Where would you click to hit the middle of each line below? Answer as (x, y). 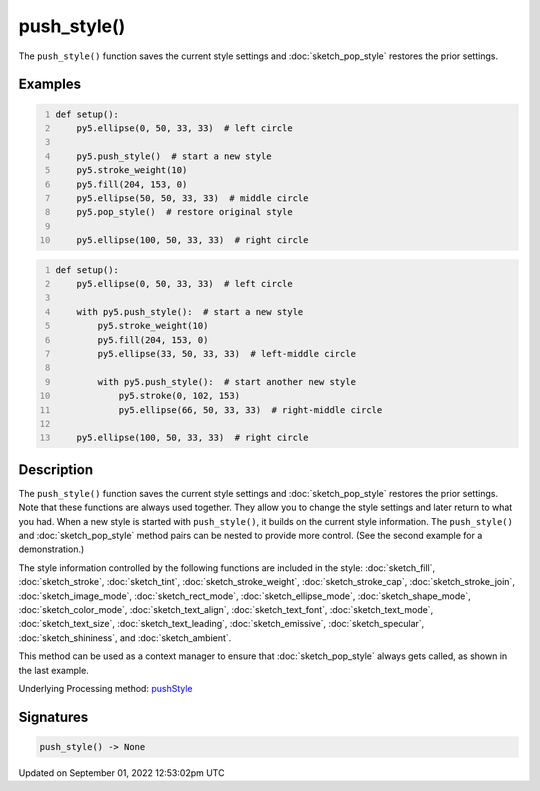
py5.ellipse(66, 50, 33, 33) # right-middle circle (250, 409)
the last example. (53, 670)
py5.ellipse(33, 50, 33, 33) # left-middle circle (227, 353)
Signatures (53, 716)
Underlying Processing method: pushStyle (105, 688)
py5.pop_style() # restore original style (185, 212)
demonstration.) (51, 549)
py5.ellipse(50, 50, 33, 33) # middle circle (192, 198)
